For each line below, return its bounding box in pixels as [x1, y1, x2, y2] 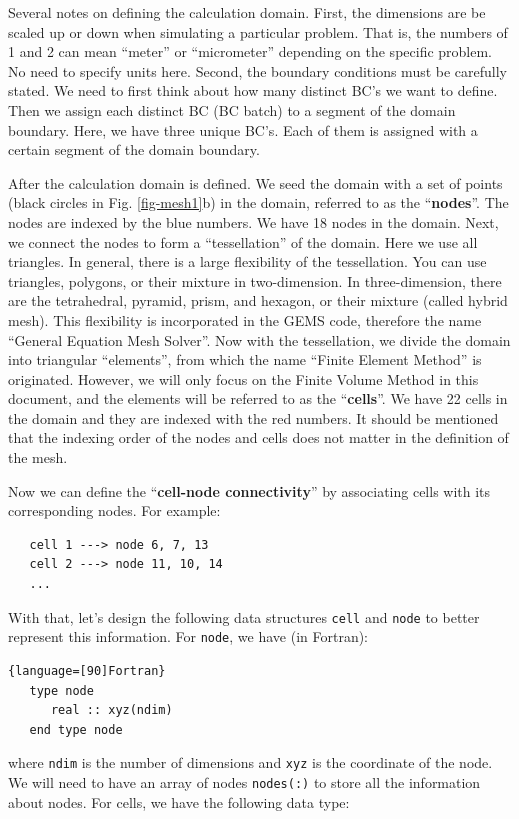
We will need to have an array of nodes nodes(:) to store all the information [8, 771, 481, 792]
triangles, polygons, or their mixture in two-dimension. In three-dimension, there [8, 270, 502, 291]
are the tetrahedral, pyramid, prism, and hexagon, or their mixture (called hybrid [8, 290, 508, 311]
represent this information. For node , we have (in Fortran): [8, 626, 369, 647]
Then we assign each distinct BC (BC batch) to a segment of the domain [8, 99, 456, 120]
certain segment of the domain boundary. [8, 139, 260, 160]
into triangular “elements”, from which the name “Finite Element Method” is [8, 349, 482, 370]
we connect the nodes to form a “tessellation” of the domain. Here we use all [8, 231, 478, 252]
